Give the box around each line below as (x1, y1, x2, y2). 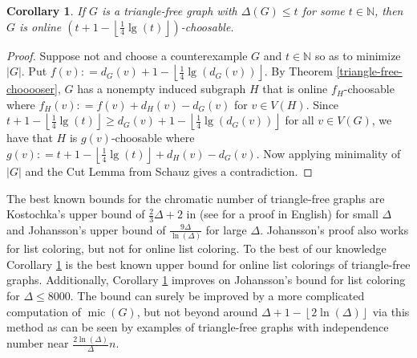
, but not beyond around (136, 303, 258, 319)
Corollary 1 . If (6, 2, 85, 18)
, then (374, 2, 403, 18)
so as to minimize (314, 47, 401, 63)
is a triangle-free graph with (101, 2, 237, 18)
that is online (262, 80, 328, 97)
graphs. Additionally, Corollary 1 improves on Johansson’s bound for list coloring (6, 271, 406, 288)
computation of (6, 303, 81, 319)
